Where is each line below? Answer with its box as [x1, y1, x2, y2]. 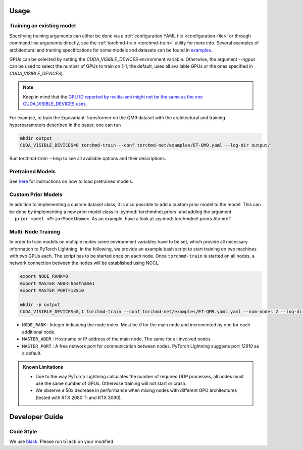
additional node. [22, 329, 56, 335]
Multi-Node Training [9, 228, 61, 235]
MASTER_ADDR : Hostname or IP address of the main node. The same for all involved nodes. [22, 336, 212, 342]
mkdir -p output [20, 302, 61, 308]
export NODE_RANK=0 [20, 273, 68, 279]
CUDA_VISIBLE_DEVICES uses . [23, 101, 87, 107]
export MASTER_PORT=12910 [20, 288, 84, 293]
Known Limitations [23, 364, 63, 370]
